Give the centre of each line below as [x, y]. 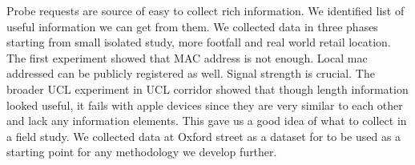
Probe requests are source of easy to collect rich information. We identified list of [205, 10]
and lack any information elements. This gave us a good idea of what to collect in [207, 121]
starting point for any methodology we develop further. [142, 152]
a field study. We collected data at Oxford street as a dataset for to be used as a [204, 136]
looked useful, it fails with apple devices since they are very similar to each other [205, 105]
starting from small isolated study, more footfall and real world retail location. [199, 42]
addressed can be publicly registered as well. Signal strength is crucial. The [191, 73]
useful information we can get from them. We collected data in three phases [192, 26]
